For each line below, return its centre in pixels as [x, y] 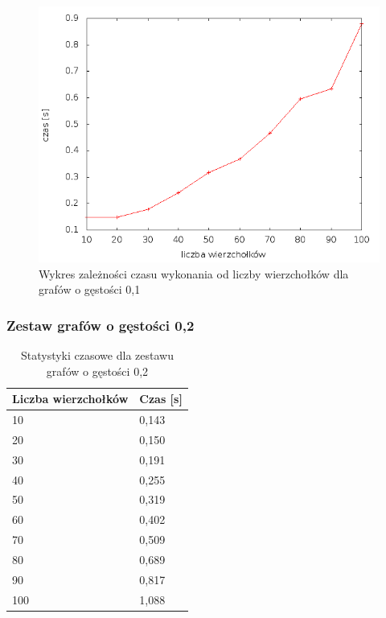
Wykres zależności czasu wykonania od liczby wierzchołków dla [194, 273]
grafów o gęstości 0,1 [90, 289]
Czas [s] [161, 399]
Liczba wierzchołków [70, 399]
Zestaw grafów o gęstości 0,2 [101, 325]
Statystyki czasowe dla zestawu [97, 355]
